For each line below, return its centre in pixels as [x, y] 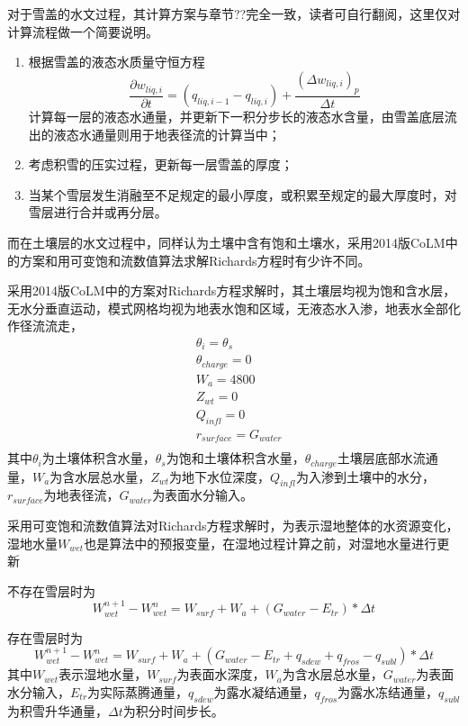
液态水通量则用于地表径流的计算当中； [167, 134]
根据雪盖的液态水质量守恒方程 [117, 62]
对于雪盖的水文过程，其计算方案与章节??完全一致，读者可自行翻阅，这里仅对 [234, 14]
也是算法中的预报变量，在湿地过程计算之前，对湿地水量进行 [261, 543]
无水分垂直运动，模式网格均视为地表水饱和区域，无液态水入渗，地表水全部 [228, 308]
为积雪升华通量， [58, 710]
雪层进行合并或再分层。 [98, 212]
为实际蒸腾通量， [138, 691]
